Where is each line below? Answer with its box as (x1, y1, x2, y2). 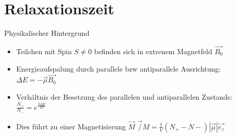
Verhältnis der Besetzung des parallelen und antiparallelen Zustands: (16, 91, 232, 102)
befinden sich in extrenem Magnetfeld (94, 45, 212, 56)
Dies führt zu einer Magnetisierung (16, 121, 126, 131)
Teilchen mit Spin (16, 45, 72, 56)
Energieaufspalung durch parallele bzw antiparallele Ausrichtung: (16, 63, 221, 74)
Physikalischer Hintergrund (4, 28, 90, 38)
